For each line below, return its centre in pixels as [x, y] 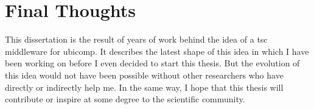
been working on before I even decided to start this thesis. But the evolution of [152, 63]
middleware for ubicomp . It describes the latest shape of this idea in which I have [157, 51]
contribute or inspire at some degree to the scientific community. [125, 99]
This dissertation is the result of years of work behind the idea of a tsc [136, 39]
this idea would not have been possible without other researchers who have [144, 75]
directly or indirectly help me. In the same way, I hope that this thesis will [144, 87]
